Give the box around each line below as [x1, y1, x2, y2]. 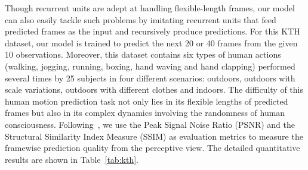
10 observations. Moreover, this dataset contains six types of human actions [5, 48, 281, 61]
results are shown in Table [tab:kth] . [5, 153, 138, 165]
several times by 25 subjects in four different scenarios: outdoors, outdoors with [5, 71, 295, 84]
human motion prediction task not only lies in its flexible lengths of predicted [5, 95, 288, 107]
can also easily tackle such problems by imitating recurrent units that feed [5, 13, 276, 26]
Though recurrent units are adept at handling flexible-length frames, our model [5, 2, 295, 14]
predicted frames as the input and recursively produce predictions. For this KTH [5, 25, 300, 37]
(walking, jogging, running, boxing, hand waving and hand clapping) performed [5, 59, 295, 72]
